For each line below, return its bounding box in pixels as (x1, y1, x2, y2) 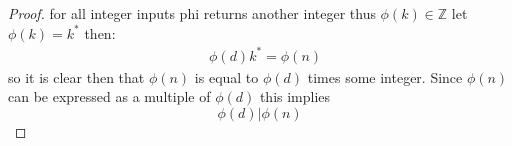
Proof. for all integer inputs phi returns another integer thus (8, 3, 376, 23)
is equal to (194, 66, 259, 87)
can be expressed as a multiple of (8, 86, 211, 107)
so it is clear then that (8, 66, 145, 87)
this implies (259, 86, 331, 107)
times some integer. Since (307, 66, 463, 87)
